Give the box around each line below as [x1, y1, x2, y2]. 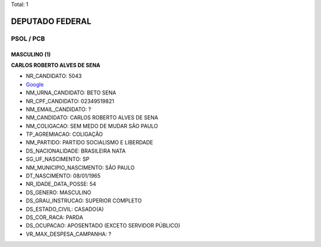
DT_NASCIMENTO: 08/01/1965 [26, 172, 101, 179]
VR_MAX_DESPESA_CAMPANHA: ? [26, 230, 112, 237]
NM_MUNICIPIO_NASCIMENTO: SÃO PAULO [26, 164, 135, 171]
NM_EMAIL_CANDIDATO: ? [26, 106, 92, 113]
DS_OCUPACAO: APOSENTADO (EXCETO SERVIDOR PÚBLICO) [26, 222, 181, 229]
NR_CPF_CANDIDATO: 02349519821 [26, 97, 114, 104]
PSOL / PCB [11, 34, 45, 43]
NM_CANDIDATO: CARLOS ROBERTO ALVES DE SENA [26, 114, 159, 121]
